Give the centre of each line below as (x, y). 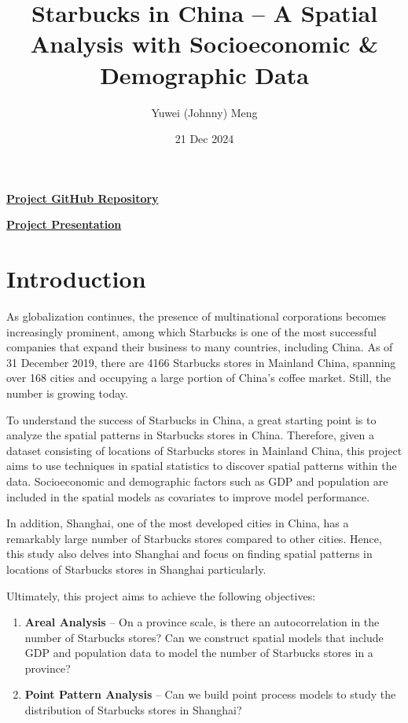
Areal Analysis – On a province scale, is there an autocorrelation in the (202, 622)
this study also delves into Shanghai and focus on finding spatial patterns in (189, 554)
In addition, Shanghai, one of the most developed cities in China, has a (178, 523)
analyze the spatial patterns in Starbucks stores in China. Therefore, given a (191, 435)
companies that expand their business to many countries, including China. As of (200, 347)
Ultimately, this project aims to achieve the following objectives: (161, 595)
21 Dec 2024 (204, 139)
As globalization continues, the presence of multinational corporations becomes (197, 316)
